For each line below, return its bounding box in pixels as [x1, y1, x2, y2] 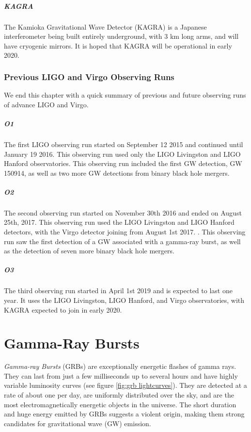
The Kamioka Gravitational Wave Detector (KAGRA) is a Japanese [4, 21, 207, 32]
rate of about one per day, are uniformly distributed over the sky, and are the [4, 390, 234, 400]
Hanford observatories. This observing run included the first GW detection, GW [4, 158, 242, 168]
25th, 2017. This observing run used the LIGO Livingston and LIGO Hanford [4, 217, 235, 227]
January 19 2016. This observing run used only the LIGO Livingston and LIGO [4, 149, 241, 159]
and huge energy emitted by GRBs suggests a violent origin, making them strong [4, 409, 245, 419]
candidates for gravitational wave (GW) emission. [4, 418, 151, 428]
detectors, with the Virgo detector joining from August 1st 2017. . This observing [4, 227, 246, 237]
